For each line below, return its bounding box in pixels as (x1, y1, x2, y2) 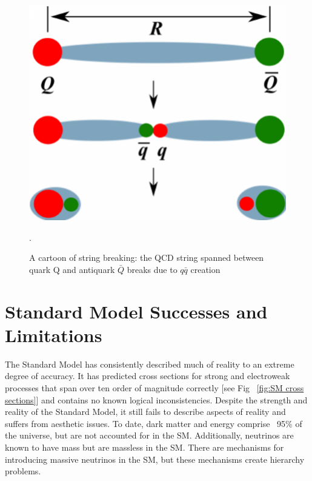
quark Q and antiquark (29, 263, 115, 275)
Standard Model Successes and (5, 298, 268, 323)
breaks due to (127, 263, 178, 275)
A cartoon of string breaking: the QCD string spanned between (29, 251, 264, 264)
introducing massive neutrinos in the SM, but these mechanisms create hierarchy (5, 452, 305, 465)
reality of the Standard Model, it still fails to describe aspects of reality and (5, 405, 286, 418)
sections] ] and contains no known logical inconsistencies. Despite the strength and (5, 393, 308, 406)
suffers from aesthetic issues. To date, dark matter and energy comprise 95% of (5, 417, 302, 429)
